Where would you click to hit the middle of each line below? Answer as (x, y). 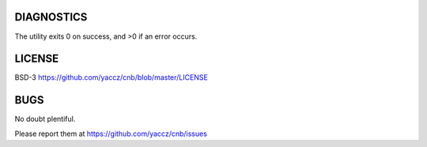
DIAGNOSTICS (51, 17)
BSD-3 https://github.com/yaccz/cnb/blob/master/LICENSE (111, 77)
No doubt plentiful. (45, 119)
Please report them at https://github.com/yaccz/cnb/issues (111, 134)
